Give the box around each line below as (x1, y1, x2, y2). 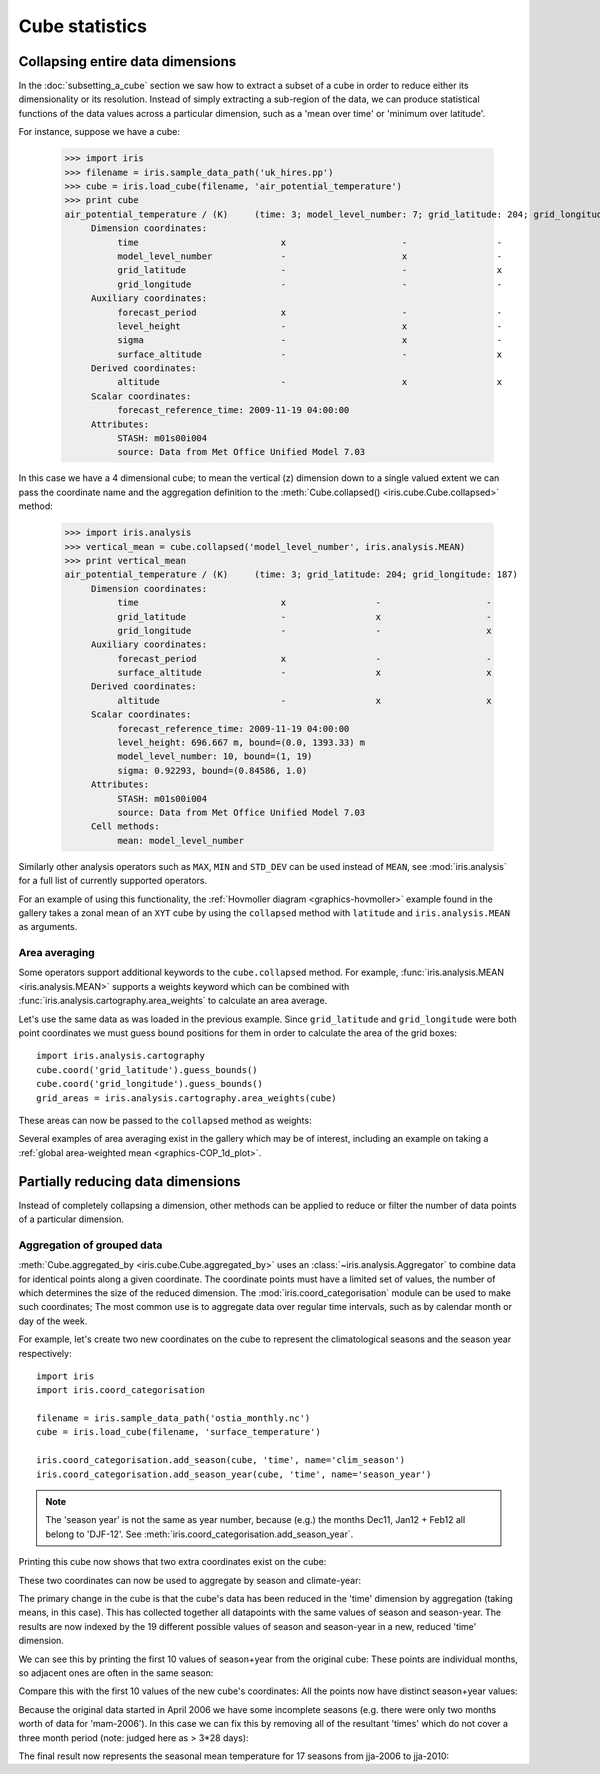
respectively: (18, 1347, 72, 1359)
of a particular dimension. (18, 1213, 125, 1225)
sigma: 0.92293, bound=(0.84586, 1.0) (116, 765, 308, 776)
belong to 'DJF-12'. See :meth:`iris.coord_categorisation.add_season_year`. (45, 1528, 354, 1540)
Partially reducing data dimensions (18, 1173, 241, 1190)
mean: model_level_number (116, 835, 245, 846)
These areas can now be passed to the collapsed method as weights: (18, 1114, 312, 1126)
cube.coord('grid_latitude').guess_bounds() (36, 1064, 259, 1075)
